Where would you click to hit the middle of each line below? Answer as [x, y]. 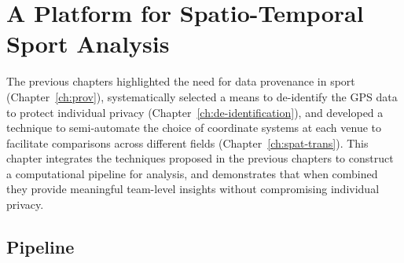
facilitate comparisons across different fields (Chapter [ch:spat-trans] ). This [187, 142]
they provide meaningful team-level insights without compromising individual [193, 189]
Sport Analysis [88, 44]
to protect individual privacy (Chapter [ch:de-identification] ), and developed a [195, 112]
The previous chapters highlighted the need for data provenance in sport [181, 81]
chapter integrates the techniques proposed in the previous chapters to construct [200, 158]
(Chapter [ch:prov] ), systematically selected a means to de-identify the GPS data [202, 96]
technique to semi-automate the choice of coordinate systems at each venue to [194, 128]
